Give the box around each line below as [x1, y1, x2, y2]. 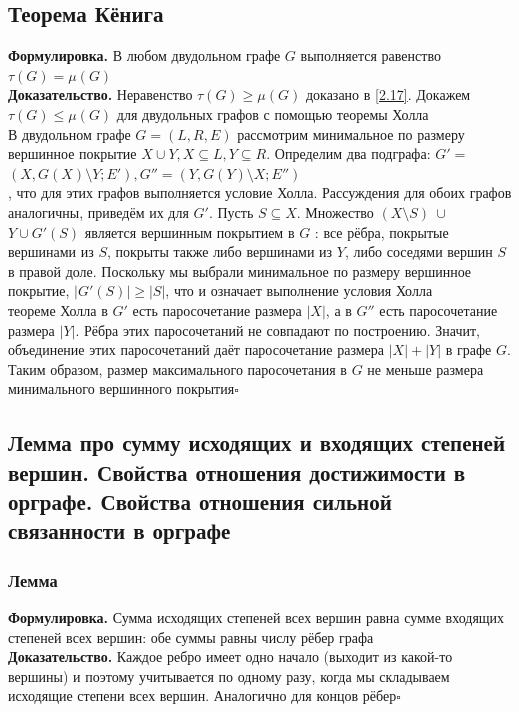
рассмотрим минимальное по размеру [237, 123, 465, 144]
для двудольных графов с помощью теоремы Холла [116, 103, 429, 124]
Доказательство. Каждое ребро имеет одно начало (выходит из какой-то [8, 646, 453, 667]
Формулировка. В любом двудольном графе [8, 45, 281, 66]
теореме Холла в [8, 299, 108, 320]
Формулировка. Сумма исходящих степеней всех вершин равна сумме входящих [8, 607, 505, 628]
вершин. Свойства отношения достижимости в [8, 456, 466, 487]
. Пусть [208, 201, 254, 222]
